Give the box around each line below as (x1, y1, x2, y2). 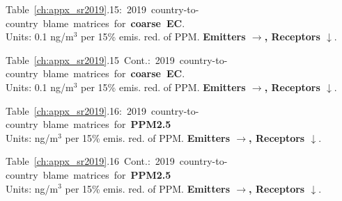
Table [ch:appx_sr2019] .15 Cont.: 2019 (6, 52, 175, 67)
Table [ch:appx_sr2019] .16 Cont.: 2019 (6, 154, 175, 168)
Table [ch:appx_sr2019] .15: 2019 (6, 2, 146, 16)
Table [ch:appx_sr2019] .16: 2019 (6, 103, 146, 118)
